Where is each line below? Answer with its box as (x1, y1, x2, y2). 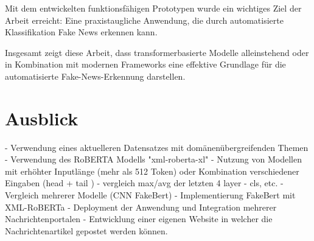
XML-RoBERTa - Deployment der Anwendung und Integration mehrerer (5, 200, 277, 213)
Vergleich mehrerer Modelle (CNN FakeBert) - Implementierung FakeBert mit (5, 189, 296, 201)
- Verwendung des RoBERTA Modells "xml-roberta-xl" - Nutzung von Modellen (5, 153, 302, 166)
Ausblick (5, 105, 78, 130)
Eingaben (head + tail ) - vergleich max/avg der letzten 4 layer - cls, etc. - (5, 176, 284, 189)
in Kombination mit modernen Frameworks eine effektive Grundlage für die (5, 58, 286, 71)
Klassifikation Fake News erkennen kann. (5, 26, 158, 38)
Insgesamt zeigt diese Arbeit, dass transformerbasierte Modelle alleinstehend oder (5, 46, 309, 58)
